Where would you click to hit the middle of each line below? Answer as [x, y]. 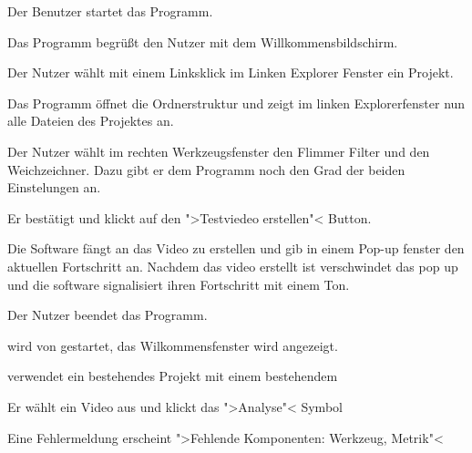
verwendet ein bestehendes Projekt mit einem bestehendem [173, 376]
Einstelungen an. [54, 187]
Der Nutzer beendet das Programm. [108, 315]
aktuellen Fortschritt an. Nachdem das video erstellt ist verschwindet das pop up [233, 266]
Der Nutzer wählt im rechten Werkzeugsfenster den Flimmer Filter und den [219, 151]
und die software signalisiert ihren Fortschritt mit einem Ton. [179, 284]
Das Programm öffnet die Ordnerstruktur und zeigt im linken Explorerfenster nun [236, 103]
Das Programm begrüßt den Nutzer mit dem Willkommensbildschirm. [203, 41]
